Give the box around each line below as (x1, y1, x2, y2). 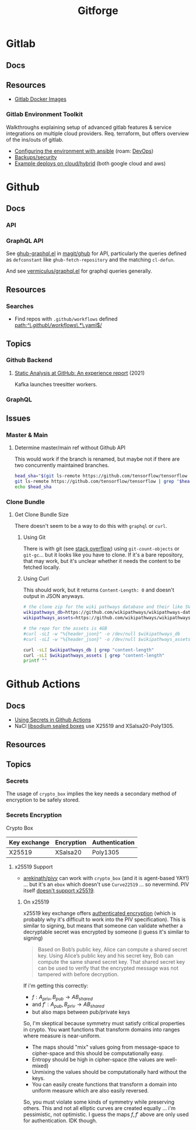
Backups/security (14, 153, 57, 160)
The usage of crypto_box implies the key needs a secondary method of (6, 790, 177, 797)
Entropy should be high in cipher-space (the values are (32, 1056, 164, 1063)
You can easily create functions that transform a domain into (32, 1081, 177, 1088)
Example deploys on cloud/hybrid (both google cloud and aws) (14, 160, 166, 167)
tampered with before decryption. (37, 970, 119, 978)
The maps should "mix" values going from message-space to (32, 1043, 180, 1051)
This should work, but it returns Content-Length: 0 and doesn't (23, 586, 174, 593)
